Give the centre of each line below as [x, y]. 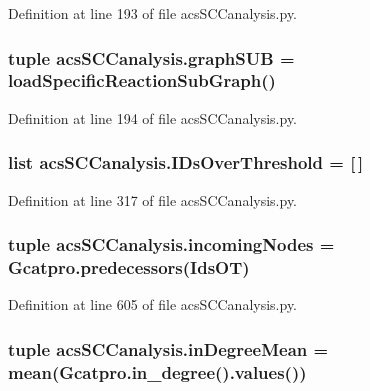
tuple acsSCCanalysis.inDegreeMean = [168, 348]
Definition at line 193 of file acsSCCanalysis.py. [153, 13]
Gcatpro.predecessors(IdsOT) [129, 266]
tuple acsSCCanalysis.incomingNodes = [171, 244]
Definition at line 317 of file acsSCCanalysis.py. [153, 199]
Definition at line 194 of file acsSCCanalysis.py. [153, 117]
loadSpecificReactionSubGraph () [142, 80]
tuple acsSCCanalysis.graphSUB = [151, 57]
